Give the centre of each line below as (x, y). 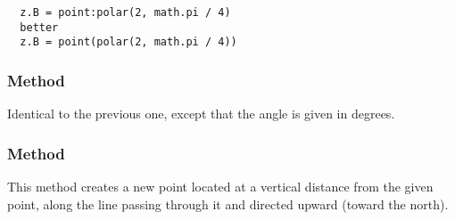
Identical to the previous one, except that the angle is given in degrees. (201, 114)
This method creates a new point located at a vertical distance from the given (220, 186)
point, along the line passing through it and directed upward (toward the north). (228, 204)
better (39, 27)
